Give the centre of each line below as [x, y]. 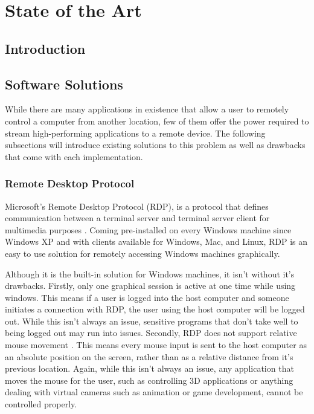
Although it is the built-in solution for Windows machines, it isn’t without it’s [150, 273]
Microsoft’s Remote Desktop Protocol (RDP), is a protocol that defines [137, 206]
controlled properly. [41, 404]
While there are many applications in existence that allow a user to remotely [147, 109]
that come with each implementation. [74, 156]
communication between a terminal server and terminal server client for [137, 218]
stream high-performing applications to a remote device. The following [135, 133]
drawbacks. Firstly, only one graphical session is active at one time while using [150, 286]
